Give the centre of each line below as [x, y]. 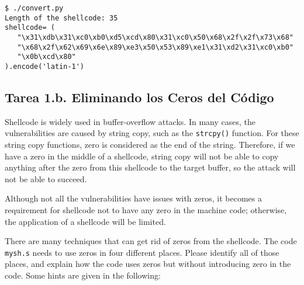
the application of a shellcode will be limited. [85, 221]
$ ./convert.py [34, 8]
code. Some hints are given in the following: [83, 275]
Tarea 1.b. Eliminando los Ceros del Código [139, 97]
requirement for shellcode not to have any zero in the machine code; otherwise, [146, 210]
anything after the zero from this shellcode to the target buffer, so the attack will [150, 167]
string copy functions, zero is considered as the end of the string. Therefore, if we [150, 145]
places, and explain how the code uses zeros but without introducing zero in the [148, 264]
